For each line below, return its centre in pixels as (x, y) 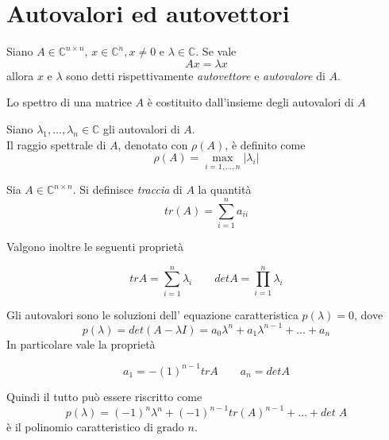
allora (20, 75)
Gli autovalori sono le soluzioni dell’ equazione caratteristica (152, 314)
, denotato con (153, 144)
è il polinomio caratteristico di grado (95, 427)
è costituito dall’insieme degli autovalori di (250, 102)
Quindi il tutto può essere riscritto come (104, 396)
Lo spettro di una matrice (69, 102)
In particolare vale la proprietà (81, 344)
